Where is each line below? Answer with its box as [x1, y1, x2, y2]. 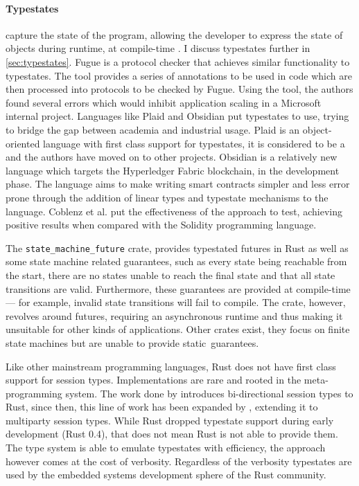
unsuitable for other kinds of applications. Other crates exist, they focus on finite [6, 322, 350, 336]
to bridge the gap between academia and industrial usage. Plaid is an [6, 122, 300, 136]
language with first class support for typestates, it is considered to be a [43, 136, 345, 150]
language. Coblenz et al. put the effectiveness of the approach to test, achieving [6, 204, 342, 218]
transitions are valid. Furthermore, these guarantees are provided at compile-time [6, 281, 351, 296]
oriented [6, 136, 40, 150]
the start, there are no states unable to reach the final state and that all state [6, 267, 335, 282]
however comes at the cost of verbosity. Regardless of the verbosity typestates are [6, 453, 352, 468]
